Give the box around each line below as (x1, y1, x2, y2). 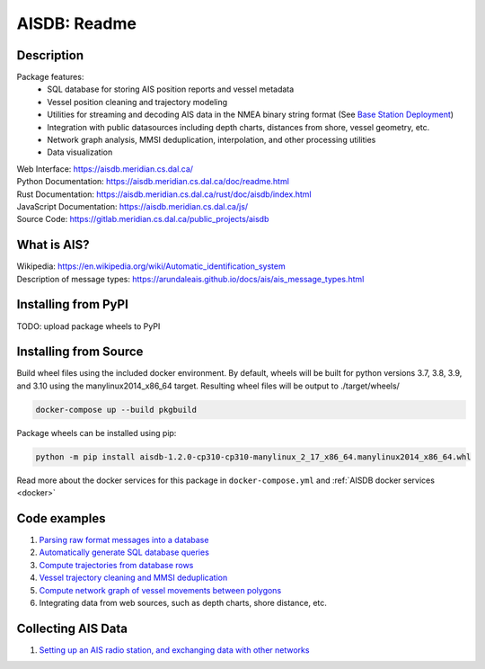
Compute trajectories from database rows (39, 559, 194, 570)
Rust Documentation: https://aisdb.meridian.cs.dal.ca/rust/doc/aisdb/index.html (16, 189, 312, 200)
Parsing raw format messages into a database (39, 535, 209, 546)
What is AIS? (16, 237, 90, 253)
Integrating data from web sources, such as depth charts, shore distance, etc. (39, 598, 328, 609)
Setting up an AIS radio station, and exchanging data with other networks (39, 644, 310, 656)
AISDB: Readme (16, 13, 137, 33)
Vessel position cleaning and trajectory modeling (47, 96, 228, 107)
